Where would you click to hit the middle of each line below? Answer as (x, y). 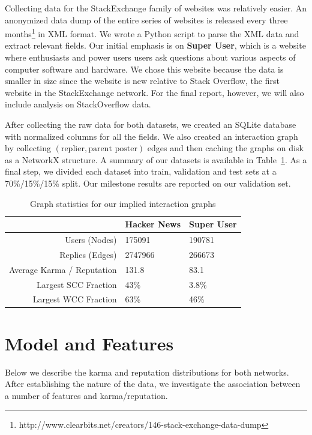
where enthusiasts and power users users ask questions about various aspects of (150, 57)
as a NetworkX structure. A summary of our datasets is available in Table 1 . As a (156, 159)
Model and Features (89, 343)
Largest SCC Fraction (77, 284)
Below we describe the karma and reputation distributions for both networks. (147, 372)
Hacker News (153, 224)
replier (73, 149)
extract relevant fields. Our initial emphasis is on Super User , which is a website (155, 45)
